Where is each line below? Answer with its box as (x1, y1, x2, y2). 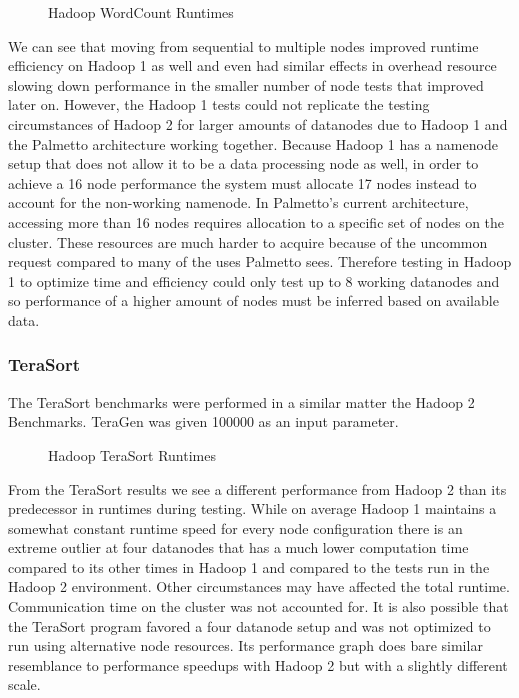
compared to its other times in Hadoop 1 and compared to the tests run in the (8, 556, 490, 577)
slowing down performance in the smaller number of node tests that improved (8, 74, 484, 95)
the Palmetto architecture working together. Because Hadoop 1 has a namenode (8, 133, 498, 154)
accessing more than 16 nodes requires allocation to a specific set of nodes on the (8, 211, 505, 232)
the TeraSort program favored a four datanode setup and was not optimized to (8, 615, 491, 636)
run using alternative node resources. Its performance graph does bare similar (8, 635, 483, 656)
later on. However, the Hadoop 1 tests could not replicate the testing (8, 94, 430, 115)
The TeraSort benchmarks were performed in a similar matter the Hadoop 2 (8, 391, 475, 412)
